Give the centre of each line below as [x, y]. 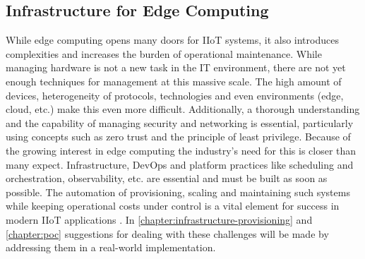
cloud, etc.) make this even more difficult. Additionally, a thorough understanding [183, 109]
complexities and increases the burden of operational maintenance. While [164, 53]
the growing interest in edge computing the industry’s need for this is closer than [181, 150]
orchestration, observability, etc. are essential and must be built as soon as [167, 178]
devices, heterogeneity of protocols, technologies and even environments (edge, [175, 95]
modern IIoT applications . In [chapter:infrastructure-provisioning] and [159, 219]
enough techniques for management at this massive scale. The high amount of [174, 81]
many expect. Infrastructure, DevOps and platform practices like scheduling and [180, 164]
